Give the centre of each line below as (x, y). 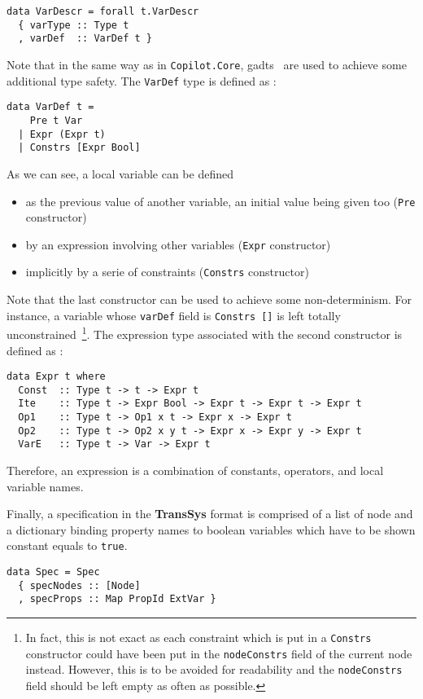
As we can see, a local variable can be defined (120, 173)
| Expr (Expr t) (62, 134)
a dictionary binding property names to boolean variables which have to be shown (211, 529)
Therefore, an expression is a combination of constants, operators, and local (195, 470)
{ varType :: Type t (74, 25)
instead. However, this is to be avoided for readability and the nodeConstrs (214, 669)
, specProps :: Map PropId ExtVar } (117, 599)
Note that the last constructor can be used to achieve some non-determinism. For (209, 299)
